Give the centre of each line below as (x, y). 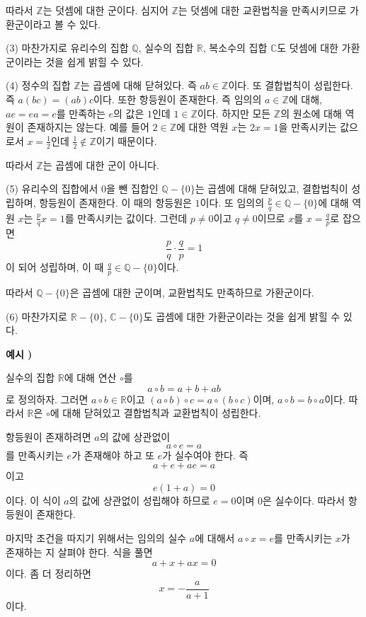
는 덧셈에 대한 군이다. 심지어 (105, 10)
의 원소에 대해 (311, 113)
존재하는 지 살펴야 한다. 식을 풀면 (79, 552)
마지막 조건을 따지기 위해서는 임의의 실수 (96, 538)
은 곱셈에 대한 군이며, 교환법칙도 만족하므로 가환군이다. (192, 292)
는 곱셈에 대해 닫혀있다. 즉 (138, 85)
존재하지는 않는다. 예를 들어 (88, 127)
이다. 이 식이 (33, 500)
